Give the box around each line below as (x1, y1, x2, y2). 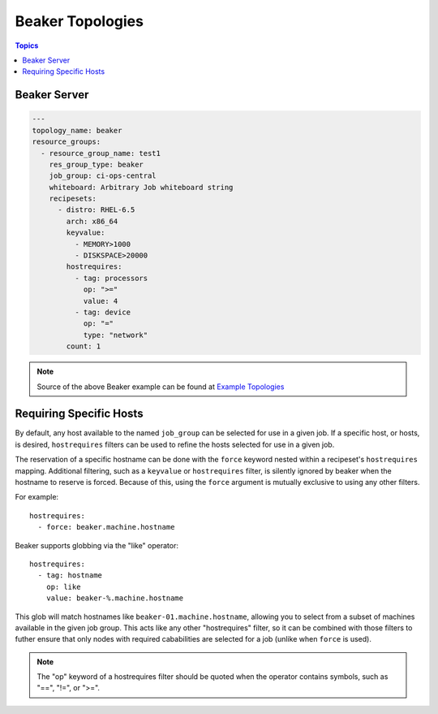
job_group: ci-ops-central (49, 171, 157, 180)
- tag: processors (74, 273, 148, 283)
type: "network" (83, 330, 148, 340)
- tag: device (74, 307, 131, 317)
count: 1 (66, 342, 101, 351)
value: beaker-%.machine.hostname (45, 594, 184, 603)
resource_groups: (32, 137, 101, 146)
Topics (15, 41, 39, 50)
